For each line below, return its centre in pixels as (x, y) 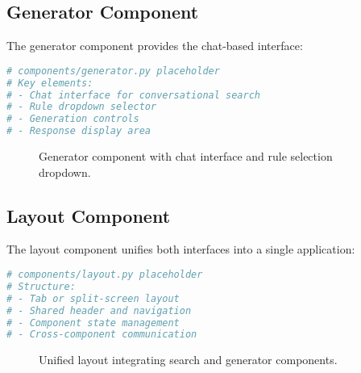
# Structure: (41, 286)
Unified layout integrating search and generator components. (188, 360)
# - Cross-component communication (102, 335)
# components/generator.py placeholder (113, 71)
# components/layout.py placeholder (105, 275)
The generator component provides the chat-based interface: (155, 46)
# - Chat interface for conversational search (133, 95)
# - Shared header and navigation (99, 310)
